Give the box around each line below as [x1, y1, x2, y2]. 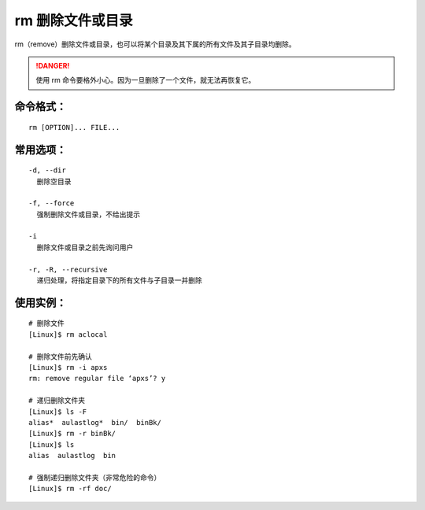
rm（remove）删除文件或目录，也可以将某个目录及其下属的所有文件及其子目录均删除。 [14, 39, 297, 49]
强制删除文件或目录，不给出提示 [36, 209, 141, 219]
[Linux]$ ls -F [28, 407, 87, 416]
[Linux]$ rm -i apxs [28, 363, 108, 372]
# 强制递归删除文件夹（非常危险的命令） [28, 473, 161, 482]
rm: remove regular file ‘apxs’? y [28, 374, 166, 383]
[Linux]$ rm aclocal [28, 330, 108, 338]
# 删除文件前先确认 [28, 352, 92, 361]
